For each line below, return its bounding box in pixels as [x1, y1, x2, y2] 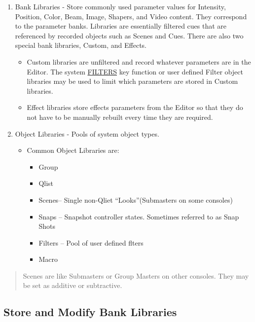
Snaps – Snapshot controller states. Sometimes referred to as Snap [38, 211, 239, 221]
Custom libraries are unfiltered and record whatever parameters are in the [27, 56, 251, 67]
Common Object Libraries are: [27, 145, 119, 155]
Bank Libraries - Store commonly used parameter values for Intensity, [15, 1, 226, 11]
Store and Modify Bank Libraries [3, 304, 177, 320]
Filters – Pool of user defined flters [38, 237, 144, 248]
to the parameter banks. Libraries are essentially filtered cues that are [15, 21, 227, 31]
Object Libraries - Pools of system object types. [15, 128, 159, 139]
